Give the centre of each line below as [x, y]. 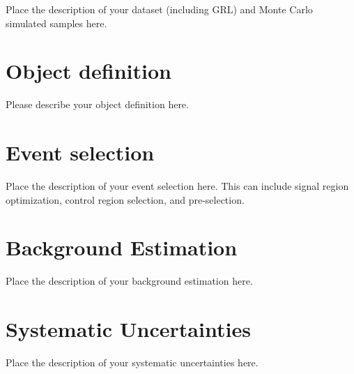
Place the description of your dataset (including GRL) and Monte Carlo [159, 9]
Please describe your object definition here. [97, 104]
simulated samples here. [56, 23]
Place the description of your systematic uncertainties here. [132, 362]
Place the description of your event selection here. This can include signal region [177, 186]
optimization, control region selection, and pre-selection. [125, 199]
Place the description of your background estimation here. [129, 281]
